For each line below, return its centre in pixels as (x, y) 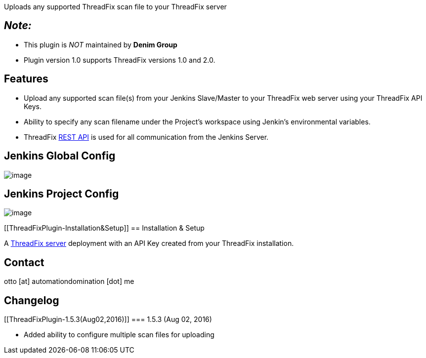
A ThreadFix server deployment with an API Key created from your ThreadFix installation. (149, 243)
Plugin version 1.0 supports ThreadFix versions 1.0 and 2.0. (120, 60)
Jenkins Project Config (62, 194)
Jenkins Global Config (60, 156)
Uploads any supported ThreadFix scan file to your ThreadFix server (115, 7)
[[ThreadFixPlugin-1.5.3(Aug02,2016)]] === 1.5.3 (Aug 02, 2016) (108, 319)
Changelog (32, 300)
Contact (24, 262)
